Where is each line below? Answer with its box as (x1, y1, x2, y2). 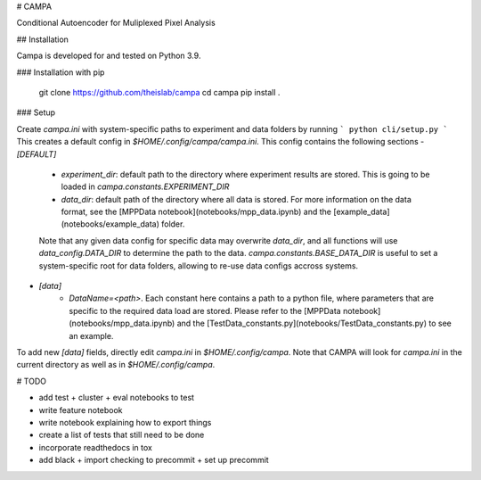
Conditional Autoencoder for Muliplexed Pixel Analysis (16, 18, 216, 29)
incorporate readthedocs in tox (38, 442, 153, 452)
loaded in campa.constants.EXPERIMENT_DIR (61, 181, 230, 192)
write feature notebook (38, 404, 124, 415)
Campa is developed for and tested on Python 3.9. (16, 50, 201, 62)
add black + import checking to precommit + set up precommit (38, 455, 269, 466)
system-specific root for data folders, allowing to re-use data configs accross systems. (38, 260, 359, 271)
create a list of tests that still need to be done (38, 429, 205, 441)
